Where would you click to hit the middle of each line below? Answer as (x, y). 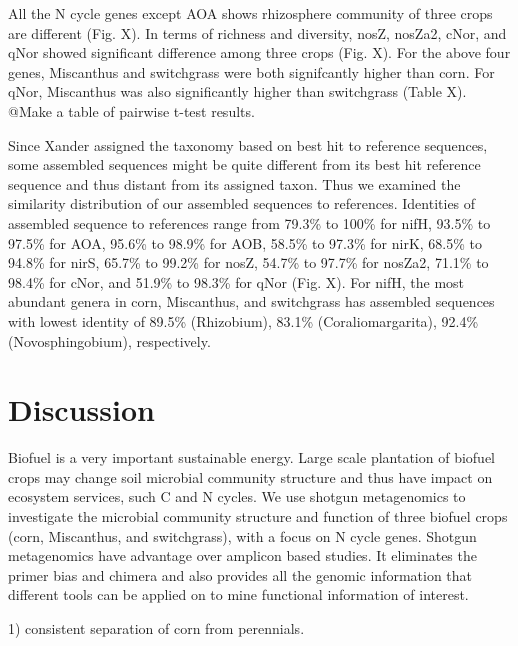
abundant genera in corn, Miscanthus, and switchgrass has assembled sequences (251, 301)
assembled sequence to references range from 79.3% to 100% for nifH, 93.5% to (249, 222)
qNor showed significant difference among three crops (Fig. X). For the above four (259, 52)
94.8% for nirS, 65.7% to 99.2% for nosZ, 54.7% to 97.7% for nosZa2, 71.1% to (248, 262)
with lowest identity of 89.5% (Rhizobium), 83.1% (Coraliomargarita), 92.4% (243, 320)
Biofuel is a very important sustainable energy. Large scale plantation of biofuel (251, 457)
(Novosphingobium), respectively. (109, 340)
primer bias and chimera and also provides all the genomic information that (240, 574)
